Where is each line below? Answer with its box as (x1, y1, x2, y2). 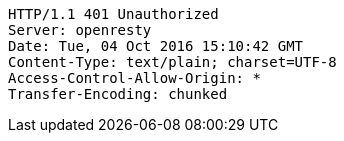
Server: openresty (8, 22, 152, 38)
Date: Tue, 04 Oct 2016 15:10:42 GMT (8, 38, 304, 54)
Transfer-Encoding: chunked (8, 86, 228, 102)
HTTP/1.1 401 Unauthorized (8, 6, 219, 22)
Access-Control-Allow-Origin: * (8, 70, 261, 86)
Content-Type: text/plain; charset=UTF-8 (8, 54, 337, 70)
